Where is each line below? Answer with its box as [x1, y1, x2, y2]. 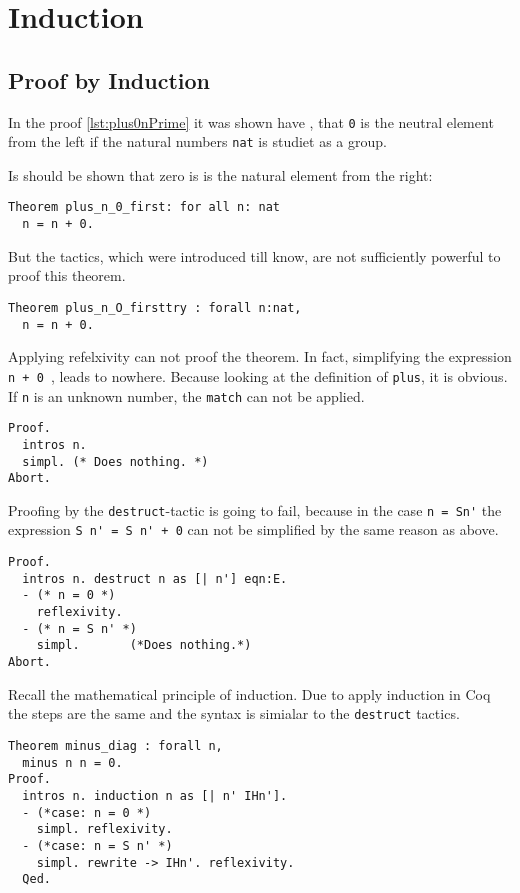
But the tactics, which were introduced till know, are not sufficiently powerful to [8, 245, 501, 266]
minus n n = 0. [22, 755, 123, 770]
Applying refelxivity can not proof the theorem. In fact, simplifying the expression [8, 346, 512, 367]
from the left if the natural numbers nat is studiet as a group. [8, 131, 387, 152]
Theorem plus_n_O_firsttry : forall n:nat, [8, 300, 302, 315]
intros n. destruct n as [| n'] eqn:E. [22, 571, 288, 586]
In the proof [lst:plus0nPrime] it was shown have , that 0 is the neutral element [8, 111, 494, 132]
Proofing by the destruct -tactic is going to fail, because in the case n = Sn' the [8, 499, 502, 520]
